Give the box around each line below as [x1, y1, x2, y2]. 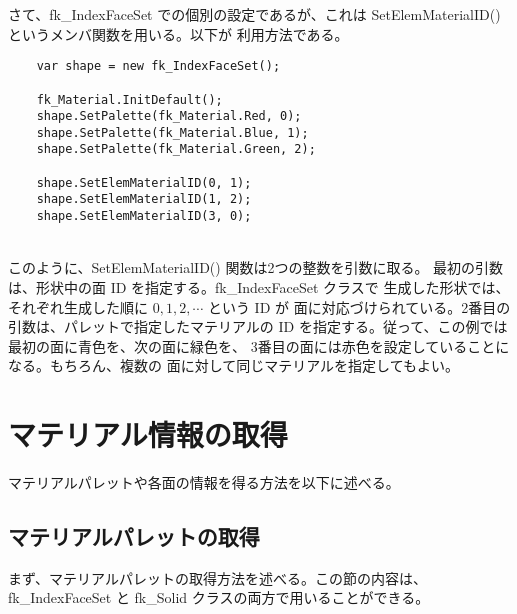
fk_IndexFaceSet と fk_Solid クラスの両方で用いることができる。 [8, 587, 430, 608]
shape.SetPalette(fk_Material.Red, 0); [36, 109, 302, 124]
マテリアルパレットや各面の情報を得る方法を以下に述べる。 [8, 472, 400, 493]
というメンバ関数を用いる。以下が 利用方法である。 [8, 23, 349, 44]
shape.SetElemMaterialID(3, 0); [36, 209, 252, 224]
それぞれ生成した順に [8, 296, 148, 317]
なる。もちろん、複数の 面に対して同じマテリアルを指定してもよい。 [8, 355, 459, 376]
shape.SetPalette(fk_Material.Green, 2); [36, 142, 316, 157]
